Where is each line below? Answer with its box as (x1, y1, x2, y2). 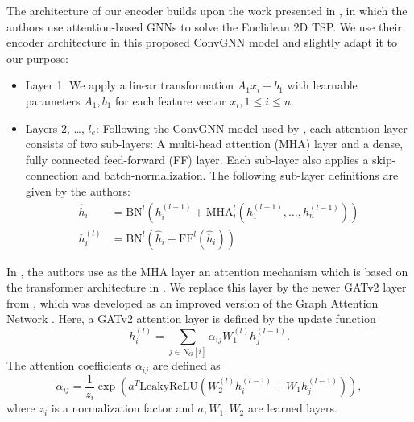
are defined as (152, 357, 221, 374)
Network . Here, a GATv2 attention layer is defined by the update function (6, 310, 376, 327)
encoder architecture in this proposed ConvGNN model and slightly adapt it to (6, 34, 398, 51)
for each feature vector (115, 92, 226, 109)
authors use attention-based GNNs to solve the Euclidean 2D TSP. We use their (6, 18, 402, 35)
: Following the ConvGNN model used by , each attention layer (96, 119, 408, 136)
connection (25, 167, 79, 184)
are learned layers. (247, 399, 337, 416)
